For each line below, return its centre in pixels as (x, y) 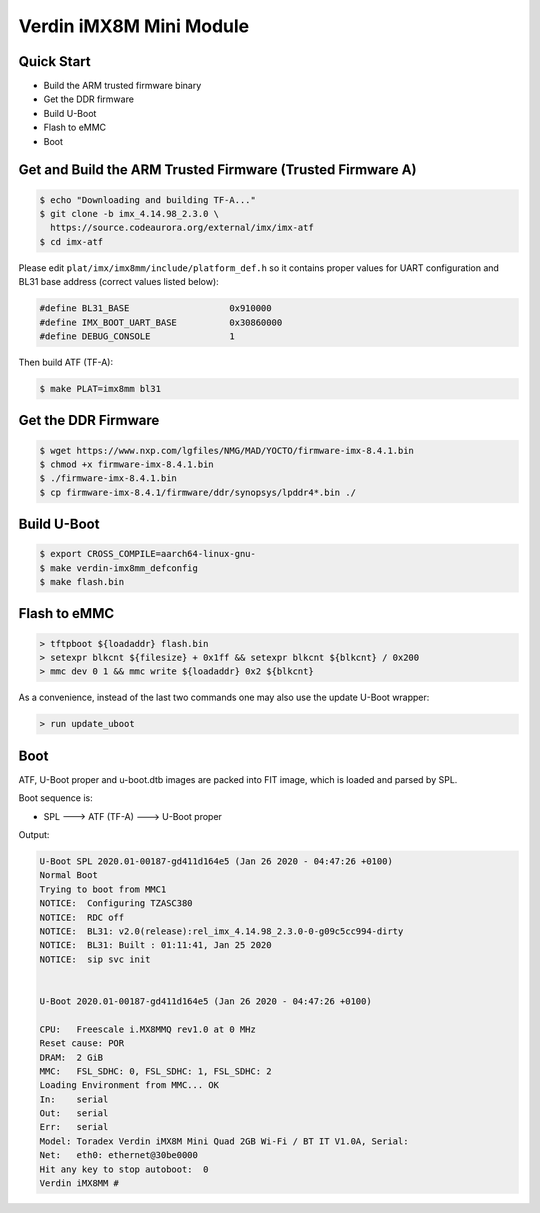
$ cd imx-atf (71, 241)
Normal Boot (69, 875)
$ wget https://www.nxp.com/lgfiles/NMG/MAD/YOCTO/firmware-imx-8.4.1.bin (227, 450)
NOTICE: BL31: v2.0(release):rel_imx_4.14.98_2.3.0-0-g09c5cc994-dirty (221, 931)
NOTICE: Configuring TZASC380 (116, 903)
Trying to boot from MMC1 (103, 889)
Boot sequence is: (56, 798)
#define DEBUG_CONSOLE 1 (137, 336)
